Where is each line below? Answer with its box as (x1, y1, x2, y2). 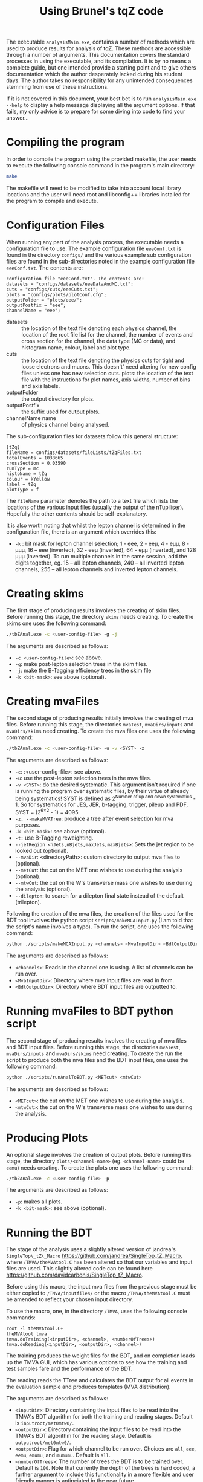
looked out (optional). (14, 847, 69, 854)
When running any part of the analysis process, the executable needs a (6, 238, 184, 245)
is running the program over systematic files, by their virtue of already (14, 787, 189, 794)
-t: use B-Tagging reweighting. (14, 834, 94, 841)
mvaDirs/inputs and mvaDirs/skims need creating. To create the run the (6, 1050, 183, 1057)
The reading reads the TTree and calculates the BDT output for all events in (6, 1377, 194, 1384)
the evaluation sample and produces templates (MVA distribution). (6, 1383, 171, 1391)
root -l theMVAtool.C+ (6, 1325, 63, 1332)
